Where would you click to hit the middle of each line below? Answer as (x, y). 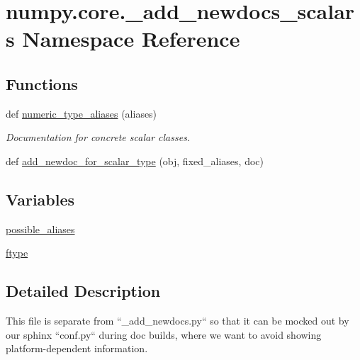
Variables (40, 199)
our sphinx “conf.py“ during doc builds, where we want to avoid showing (164, 334)
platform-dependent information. (77, 348)
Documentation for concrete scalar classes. (98, 137)
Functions (42, 83)
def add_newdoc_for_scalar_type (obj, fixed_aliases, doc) (135, 161)
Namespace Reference (131, 39)
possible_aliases (40, 229)
